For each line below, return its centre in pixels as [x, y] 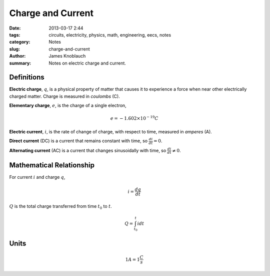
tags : [15, 35]
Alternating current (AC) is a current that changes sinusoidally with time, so [88, 150]
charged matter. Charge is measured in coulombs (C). [64, 96]
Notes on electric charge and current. [87, 63]
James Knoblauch [67, 56]
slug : [14, 49]
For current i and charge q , [37, 177]
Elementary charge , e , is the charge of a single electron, [68, 106]
